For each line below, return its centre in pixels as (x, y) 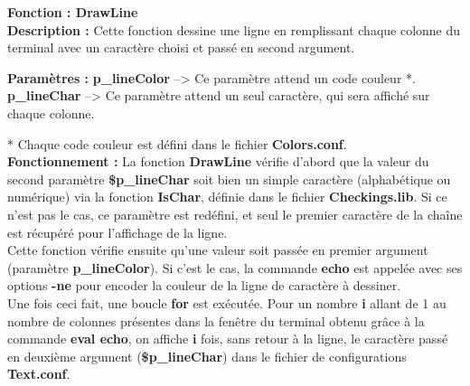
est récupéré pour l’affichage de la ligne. (117, 232)
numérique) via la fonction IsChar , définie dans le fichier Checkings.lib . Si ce (227, 197)
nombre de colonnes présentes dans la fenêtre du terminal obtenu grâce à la (216, 320)
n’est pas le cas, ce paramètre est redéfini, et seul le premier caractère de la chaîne (235, 214)
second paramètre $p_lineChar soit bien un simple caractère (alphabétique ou (229, 179)
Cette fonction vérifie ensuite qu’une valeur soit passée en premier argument (218, 250)
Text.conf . (39, 374)
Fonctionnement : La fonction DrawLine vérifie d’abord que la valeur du (218, 161)
